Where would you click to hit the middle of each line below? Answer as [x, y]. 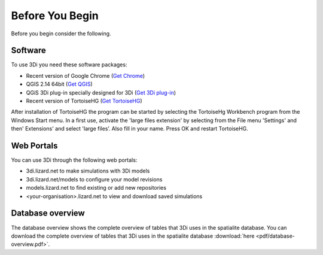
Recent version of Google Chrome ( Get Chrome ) [86, 75]
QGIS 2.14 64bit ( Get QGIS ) [59, 84]
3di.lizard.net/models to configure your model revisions [94, 179]
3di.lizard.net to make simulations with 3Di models [88, 171]
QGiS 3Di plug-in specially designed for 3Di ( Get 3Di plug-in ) [101, 92]
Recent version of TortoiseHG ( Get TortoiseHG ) [84, 101]
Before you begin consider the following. [61, 34]
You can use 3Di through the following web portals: [74, 160]
